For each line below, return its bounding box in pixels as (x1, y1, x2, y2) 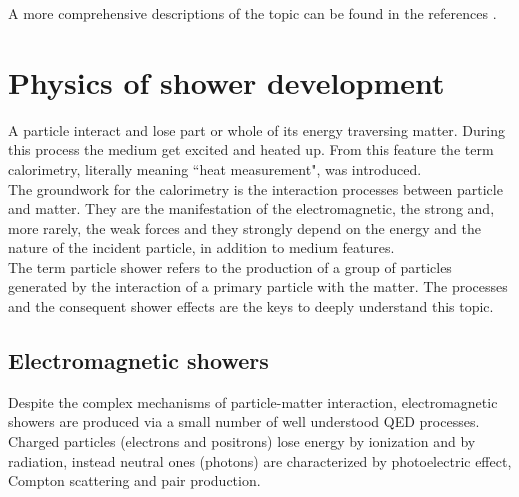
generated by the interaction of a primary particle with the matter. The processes (8, 276, 508, 297)
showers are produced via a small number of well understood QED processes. (8, 411, 480, 432)
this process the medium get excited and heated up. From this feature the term (8, 139, 494, 160)
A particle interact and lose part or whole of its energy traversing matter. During (8, 119, 505, 140)
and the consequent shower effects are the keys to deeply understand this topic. (8, 296, 494, 317)
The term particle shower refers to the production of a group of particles (8, 256, 452, 277)
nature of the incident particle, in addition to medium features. (8, 237, 395, 258)
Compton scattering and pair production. (8, 470, 261, 491)
